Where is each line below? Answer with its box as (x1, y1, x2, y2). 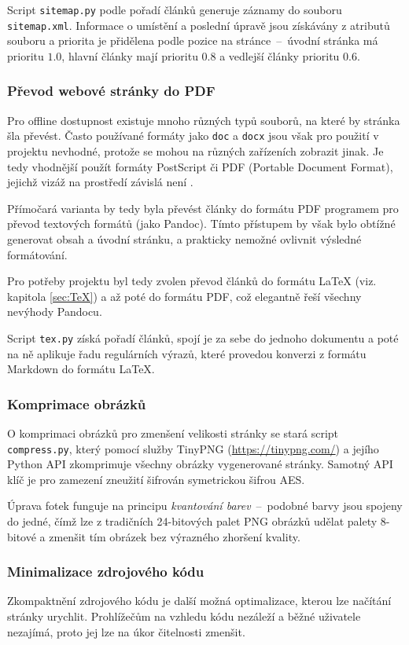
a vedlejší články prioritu (219, 47, 340, 64)
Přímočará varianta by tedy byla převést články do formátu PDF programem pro (7, 200, 399, 216)
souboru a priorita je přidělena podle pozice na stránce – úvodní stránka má (7, 32, 378, 49)
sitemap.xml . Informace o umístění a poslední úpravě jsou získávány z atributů (7, 16, 390, 33)
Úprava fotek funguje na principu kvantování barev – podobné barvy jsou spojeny (7, 497, 403, 514)
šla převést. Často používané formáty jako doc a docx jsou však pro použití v (7, 127, 379, 144)
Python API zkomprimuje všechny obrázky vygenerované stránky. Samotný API (7, 456, 393, 472)
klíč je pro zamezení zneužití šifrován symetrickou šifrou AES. (7, 471, 305, 487)
